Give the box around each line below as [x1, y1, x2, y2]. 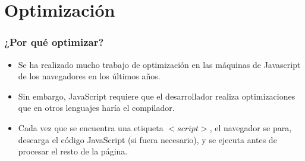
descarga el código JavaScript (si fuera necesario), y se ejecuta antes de [18, 133, 277, 145]
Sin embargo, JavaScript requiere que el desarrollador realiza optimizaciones [18, 89, 295, 102]
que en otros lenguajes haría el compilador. [18, 101, 175, 114]
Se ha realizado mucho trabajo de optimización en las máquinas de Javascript [18, 58, 301, 70]
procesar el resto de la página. [18, 145, 128, 157]
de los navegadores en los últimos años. [18, 70, 161, 82]
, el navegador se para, [209, 121, 292, 134]
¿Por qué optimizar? [4, 35, 104, 49]
